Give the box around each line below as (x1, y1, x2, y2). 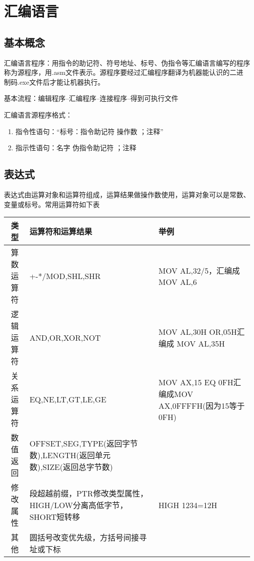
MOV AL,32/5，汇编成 (158, 264, 240, 276)
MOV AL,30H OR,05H (158, 326, 237, 338)
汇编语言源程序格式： (4, 109, 72, 119)
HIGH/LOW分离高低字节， (29, 499, 128, 511)
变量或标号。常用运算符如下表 (4, 199, 100, 209)
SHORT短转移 (29, 511, 80, 523)
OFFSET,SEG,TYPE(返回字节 (29, 438, 138, 449)
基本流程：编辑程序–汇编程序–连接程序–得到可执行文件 (4, 93, 178, 103)
